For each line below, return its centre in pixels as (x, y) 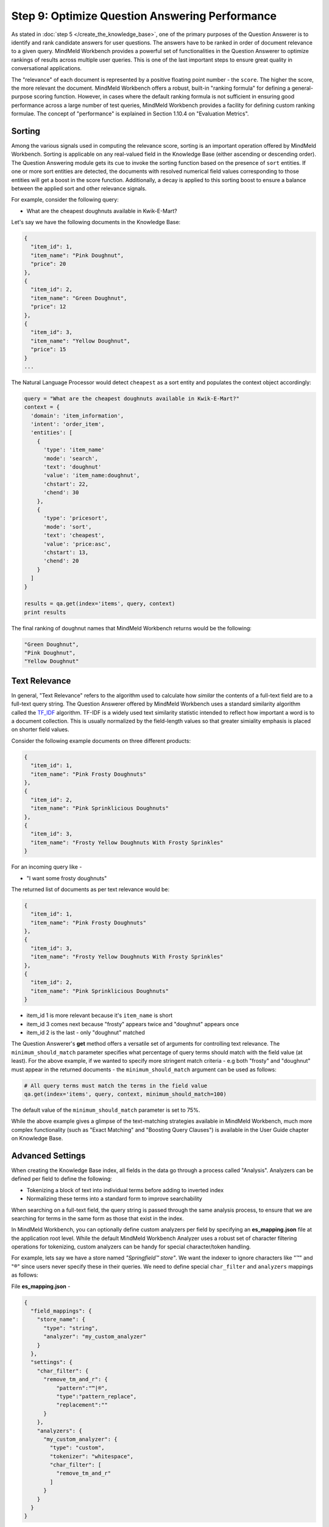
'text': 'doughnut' (73, 467)
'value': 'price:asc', (77, 544)
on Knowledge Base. (37, 1139)
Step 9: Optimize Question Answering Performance (144, 16)
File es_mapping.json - (41, 1286)
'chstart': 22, (66, 484)
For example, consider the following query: (65, 200)
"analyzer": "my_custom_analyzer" (95, 1337)
